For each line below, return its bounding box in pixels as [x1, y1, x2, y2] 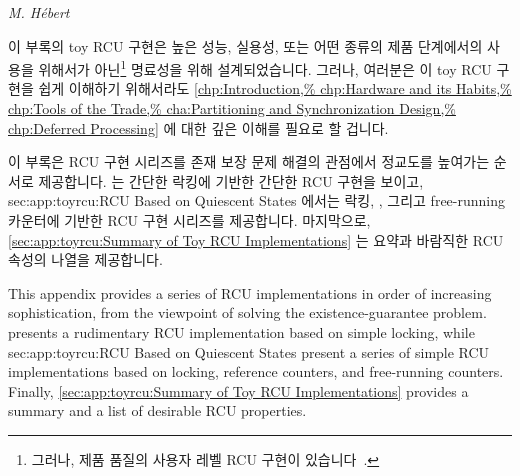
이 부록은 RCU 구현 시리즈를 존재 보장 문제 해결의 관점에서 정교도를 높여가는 [8, 151, 490, 172]
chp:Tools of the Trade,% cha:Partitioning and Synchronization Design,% [8, 98, 456, 119]
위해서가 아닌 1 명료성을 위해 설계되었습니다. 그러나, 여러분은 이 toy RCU [38, 56, 492, 79]
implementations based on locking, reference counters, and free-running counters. [8, 361, 504, 382]
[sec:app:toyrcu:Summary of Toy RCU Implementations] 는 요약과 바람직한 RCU [8, 229, 504, 250]
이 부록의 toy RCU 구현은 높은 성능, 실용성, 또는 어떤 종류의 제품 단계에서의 [8, 35, 483, 56]
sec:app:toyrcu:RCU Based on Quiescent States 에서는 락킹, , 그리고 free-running [8, 190, 505, 211]
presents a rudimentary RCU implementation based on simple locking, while [8, 321, 475, 342]
